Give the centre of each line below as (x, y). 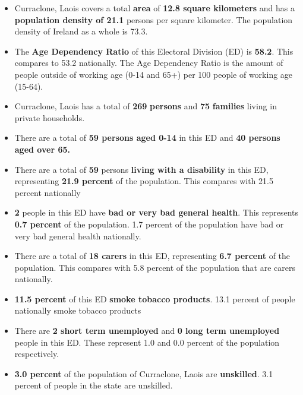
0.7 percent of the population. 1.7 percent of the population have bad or (149, 224)
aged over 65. (42, 149)
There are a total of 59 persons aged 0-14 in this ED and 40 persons (147, 138)
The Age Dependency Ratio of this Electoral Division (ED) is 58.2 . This (154, 51)
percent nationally (48, 192)
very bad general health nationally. (78, 236)
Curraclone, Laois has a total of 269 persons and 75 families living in (146, 106)
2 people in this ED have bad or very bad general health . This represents (157, 212)
